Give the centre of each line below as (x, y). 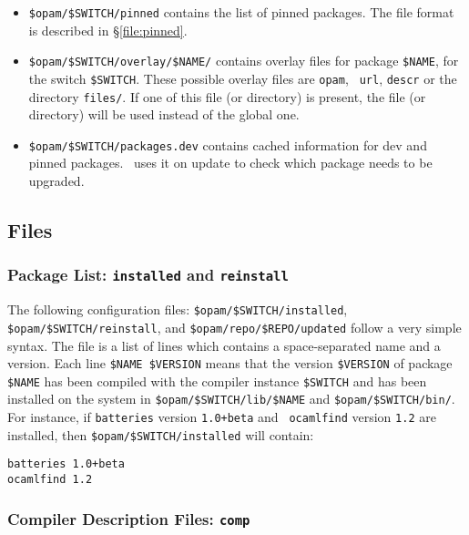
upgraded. (56, 181)
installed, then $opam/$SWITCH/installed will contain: (161, 434)
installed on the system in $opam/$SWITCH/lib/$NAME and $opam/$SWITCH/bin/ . (231, 399)
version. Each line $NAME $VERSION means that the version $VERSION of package (230, 363)
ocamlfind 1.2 (50, 480)
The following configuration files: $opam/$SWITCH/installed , (178, 309)
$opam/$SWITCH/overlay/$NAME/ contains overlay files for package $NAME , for (244, 61)
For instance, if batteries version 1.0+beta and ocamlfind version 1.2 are (222, 417)
